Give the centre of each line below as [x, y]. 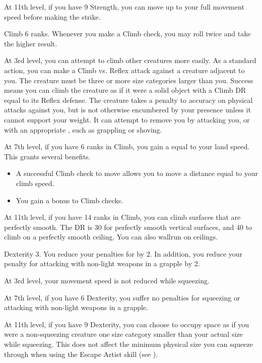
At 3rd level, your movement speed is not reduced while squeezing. [107, 281]
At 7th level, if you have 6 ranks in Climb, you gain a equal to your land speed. [127, 146]
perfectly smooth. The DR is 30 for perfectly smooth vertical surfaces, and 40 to [128, 227]
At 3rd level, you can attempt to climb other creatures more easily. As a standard [130, 60]
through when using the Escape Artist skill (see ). [81, 354]
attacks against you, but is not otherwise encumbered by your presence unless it [127, 110]
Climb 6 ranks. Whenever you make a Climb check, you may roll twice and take [127, 34]
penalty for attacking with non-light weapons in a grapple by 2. [102, 263]
